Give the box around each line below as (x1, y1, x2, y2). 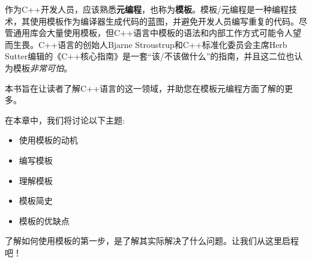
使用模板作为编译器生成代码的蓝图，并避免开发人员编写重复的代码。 (29, 14, 299, 27)
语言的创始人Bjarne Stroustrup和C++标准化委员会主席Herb (57, 38, 287, 50)
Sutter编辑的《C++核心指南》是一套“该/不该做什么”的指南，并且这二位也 (5, 50, 295, 62)
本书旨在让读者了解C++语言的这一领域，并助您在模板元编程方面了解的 (5, 82, 284, 94)
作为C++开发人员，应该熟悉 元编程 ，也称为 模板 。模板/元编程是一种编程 (5, 3, 289, 15)
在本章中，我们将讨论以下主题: (5, 113, 125, 126)
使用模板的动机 (19, 134, 78, 146)
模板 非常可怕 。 (13, 61, 72, 74)
